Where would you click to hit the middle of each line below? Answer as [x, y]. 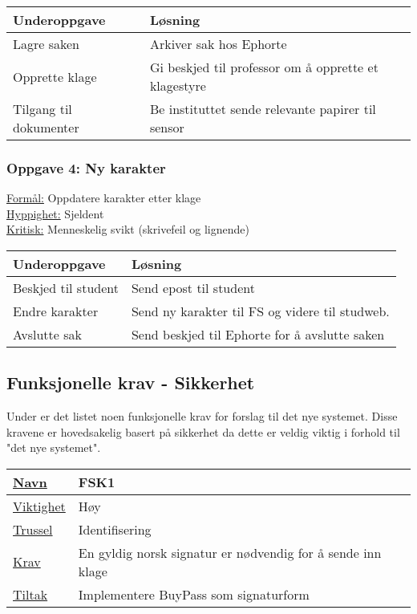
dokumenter [46, 127]
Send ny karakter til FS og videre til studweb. [260, 311]
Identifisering [115, 529]
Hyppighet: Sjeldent [55, 213]
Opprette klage [55, 76]
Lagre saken [47, 44]
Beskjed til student [66, 288]
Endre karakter [56, 311]
